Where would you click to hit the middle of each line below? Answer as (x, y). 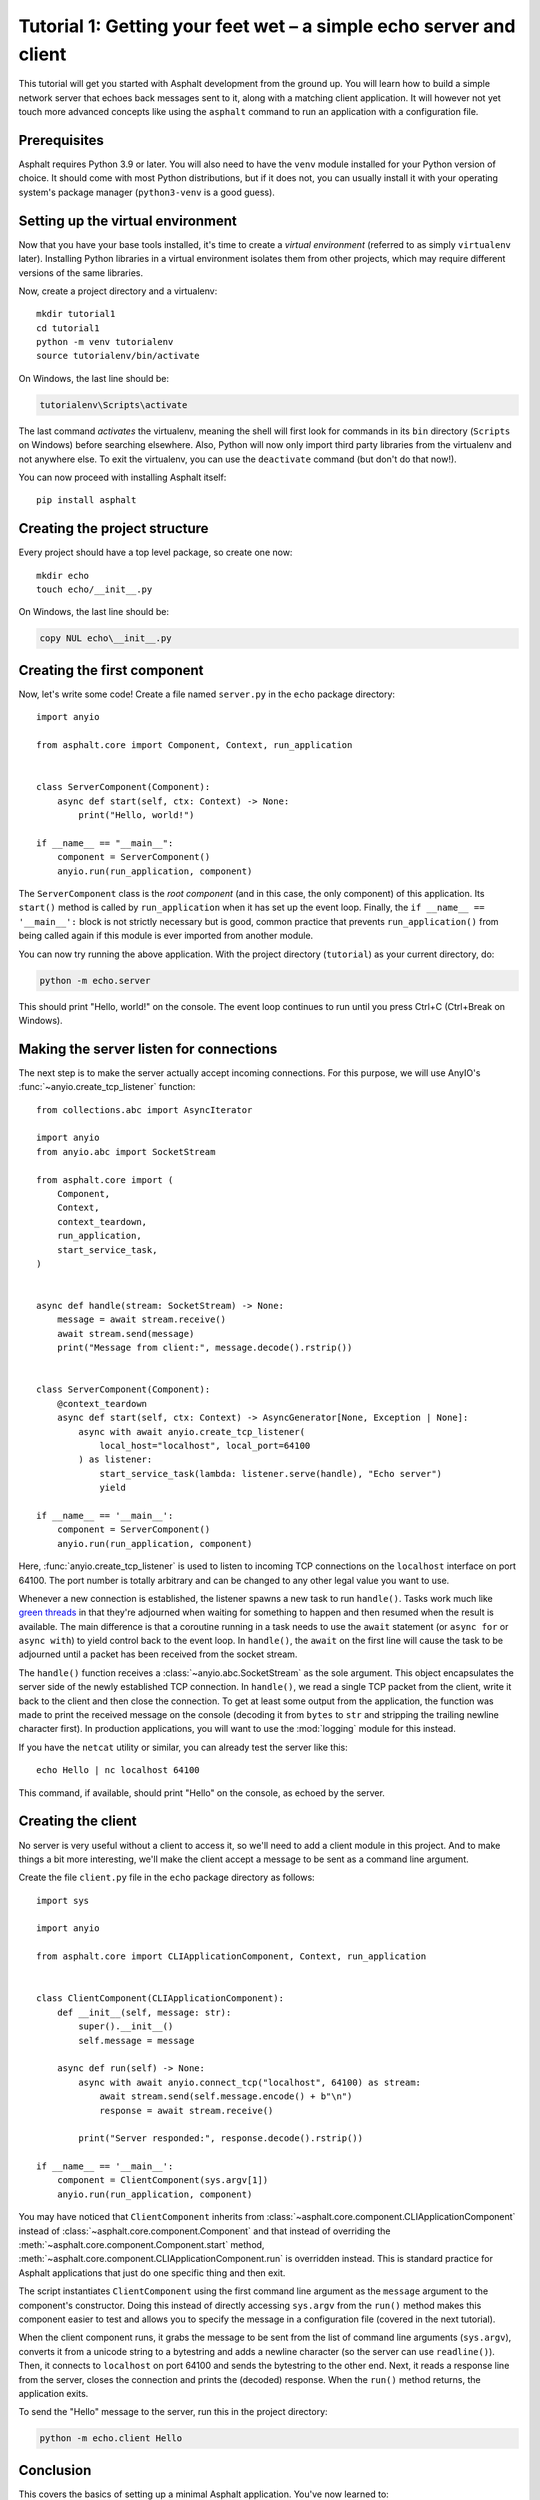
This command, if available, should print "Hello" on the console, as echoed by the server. (201, 1792)
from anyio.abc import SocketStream (126, 1151)
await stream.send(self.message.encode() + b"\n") (226, 2096)
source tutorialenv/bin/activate (118, 356)
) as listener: (115, 1459)
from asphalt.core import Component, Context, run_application (194, 745)
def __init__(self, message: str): (144, 2012)
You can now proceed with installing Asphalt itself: (122, 477)
